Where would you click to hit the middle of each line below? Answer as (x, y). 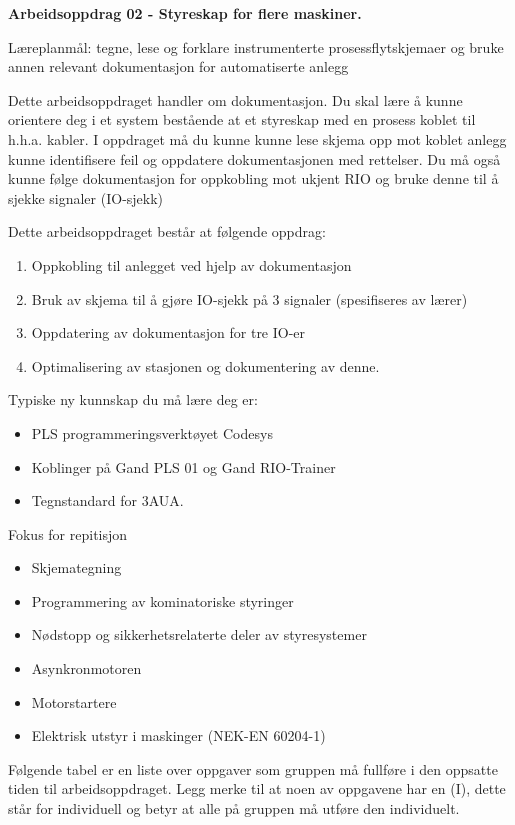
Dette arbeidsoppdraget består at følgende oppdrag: (167, 231)
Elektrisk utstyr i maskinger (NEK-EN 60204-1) (178, 735)
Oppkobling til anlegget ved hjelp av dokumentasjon (191, 264)
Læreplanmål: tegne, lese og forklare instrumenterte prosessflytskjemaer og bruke (256, 46)
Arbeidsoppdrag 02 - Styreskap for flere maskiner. (185, 13)
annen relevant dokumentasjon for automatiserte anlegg (178, 66)
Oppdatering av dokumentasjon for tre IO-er (168, 332)
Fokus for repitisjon (68, 533)
